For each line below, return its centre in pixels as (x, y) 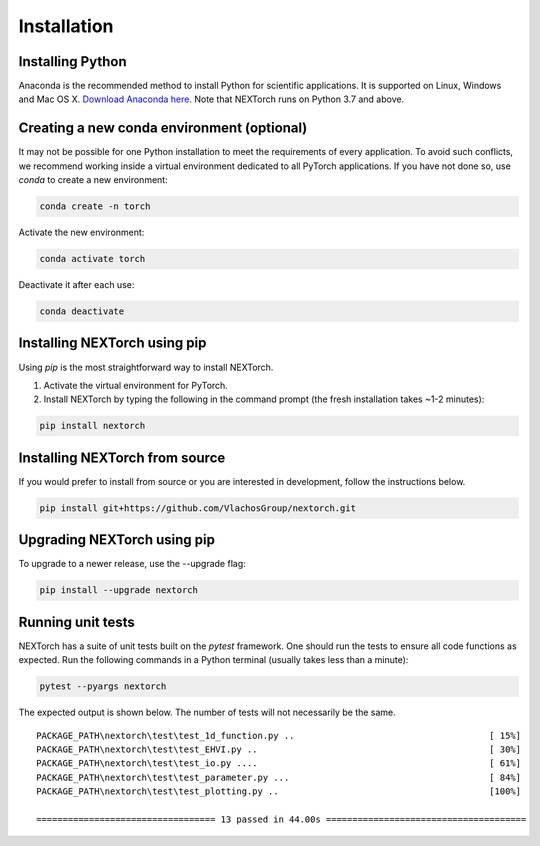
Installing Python (72, 61)
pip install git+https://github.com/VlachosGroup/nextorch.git (198, 508)
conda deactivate (82, 311)
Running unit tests (76, 621)
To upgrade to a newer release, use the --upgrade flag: (132, 564)
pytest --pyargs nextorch (103, 686)
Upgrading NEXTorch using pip (116, 540)
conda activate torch (92, 259)
